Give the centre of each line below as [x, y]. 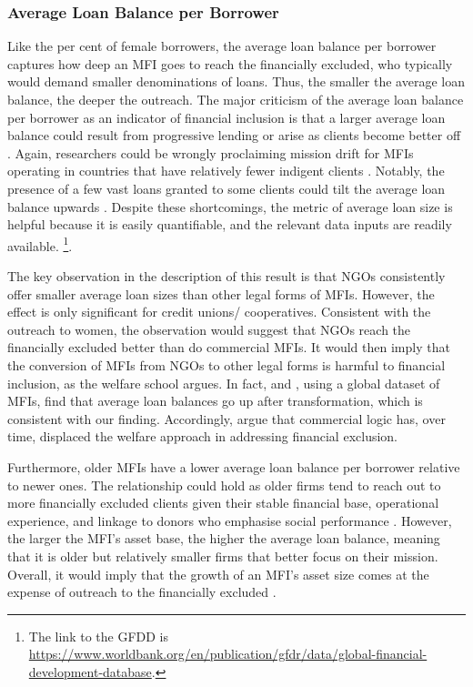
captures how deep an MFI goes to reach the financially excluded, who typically [230, 63]
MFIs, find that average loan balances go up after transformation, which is [215, 401]
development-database [90, 671]
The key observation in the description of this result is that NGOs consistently [226, 276]
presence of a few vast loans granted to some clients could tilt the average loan [226, 188]
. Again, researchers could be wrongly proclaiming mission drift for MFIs [211, 152]
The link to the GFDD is [98, 636]
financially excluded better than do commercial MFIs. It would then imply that [229, 347]
